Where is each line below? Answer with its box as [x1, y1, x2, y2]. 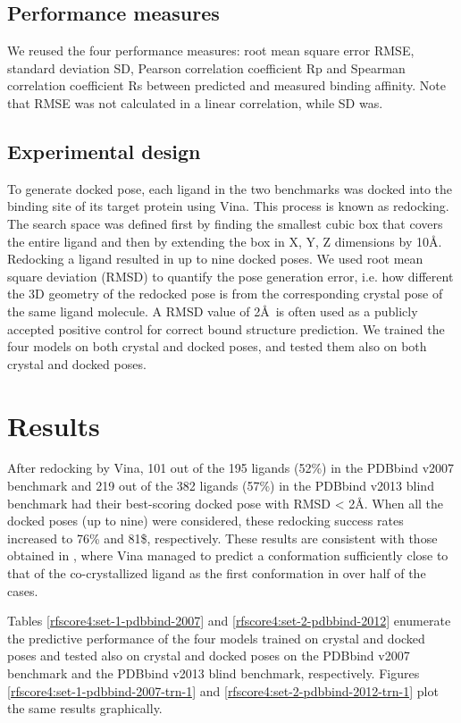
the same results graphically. [7, 699, 163, 718]
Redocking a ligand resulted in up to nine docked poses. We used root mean [7, 249, 423, 268]
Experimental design [7, 137, 201, 164]
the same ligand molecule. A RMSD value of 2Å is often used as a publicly [7, 301, 418, 320]
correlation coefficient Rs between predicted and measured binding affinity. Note [7, 76, 446, 95]
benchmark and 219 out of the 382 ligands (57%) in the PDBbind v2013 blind [7, 476, 434, 495]
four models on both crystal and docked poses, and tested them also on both [7, 337, 427, 356]
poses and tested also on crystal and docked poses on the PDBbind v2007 [7, 646, 410, 665]
